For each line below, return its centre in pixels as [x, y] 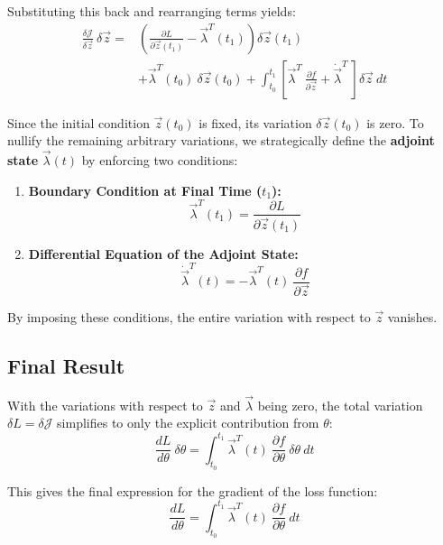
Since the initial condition [78, 122]
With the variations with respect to [105, 405]
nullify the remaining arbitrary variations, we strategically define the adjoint [221, 140]
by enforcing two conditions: [160, 160]
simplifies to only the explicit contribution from [188, 423]
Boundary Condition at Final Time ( [145, 190]
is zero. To [395, 122]
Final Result [66, 365]
